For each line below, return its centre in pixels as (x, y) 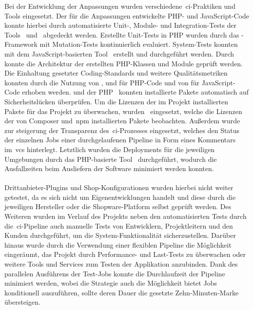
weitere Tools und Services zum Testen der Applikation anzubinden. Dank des (121, 264)
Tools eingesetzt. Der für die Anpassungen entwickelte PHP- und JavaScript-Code (127, 15)
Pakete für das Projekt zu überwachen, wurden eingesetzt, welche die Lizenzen (123, 111)
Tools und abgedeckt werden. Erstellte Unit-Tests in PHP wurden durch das (122, 34)
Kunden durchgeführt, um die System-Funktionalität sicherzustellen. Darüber (120, 235)
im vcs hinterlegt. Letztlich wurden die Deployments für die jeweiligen (110, 149)
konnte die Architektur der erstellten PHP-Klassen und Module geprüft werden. (124, 63)
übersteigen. (22, 302)
